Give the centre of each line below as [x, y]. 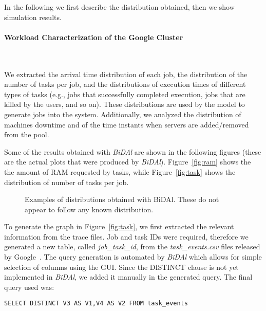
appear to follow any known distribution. [89, 209]
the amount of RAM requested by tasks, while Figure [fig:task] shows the [120, 171]
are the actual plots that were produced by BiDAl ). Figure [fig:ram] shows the [128, 162]
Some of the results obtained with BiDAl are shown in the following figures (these [133, 151]
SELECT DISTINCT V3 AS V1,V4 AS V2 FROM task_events [96, 304]
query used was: [29, 287]
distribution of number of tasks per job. [66, 182]
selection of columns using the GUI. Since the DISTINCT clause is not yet [121, 267]
